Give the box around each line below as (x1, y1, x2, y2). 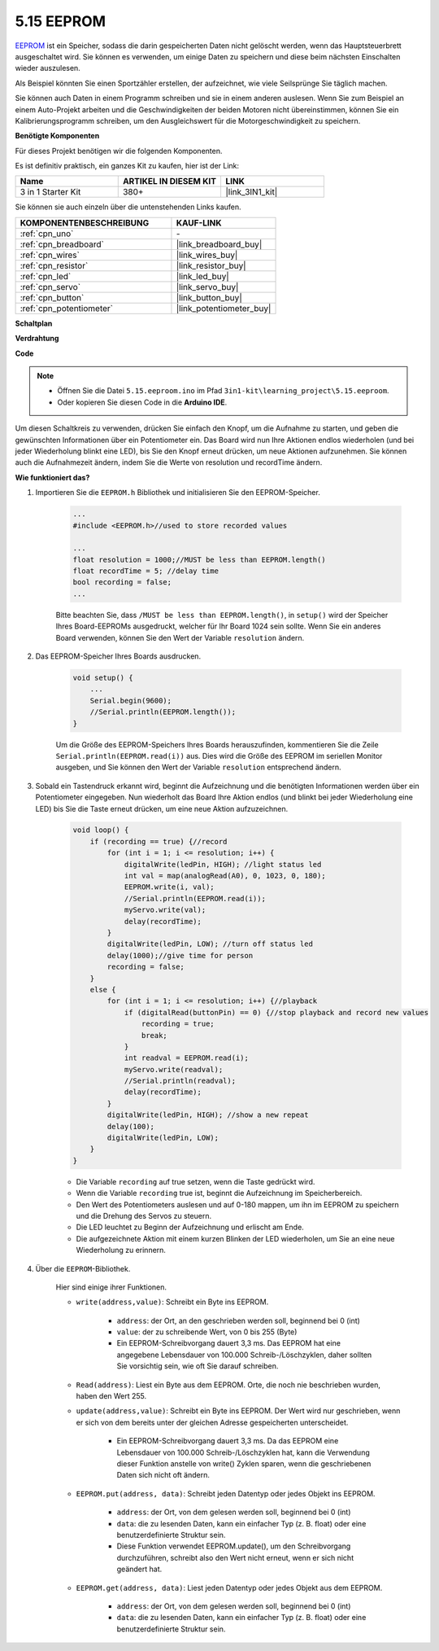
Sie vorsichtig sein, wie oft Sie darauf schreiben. (116, 1361, 279, 1371)
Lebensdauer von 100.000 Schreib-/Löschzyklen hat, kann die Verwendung (116, 1447, 370, 1457)
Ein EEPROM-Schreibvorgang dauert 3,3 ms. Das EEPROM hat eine (116, 1338, 341, 1348)
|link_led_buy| (176, 270, 229, 282)
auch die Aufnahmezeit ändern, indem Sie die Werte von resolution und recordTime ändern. (15, 458, 323, 467)
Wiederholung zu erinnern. (76, 1246, 167, 1255)
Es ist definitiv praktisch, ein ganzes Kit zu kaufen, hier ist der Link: (15, 161, 240, 171)
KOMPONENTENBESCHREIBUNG (20, 217, 150, 228)
